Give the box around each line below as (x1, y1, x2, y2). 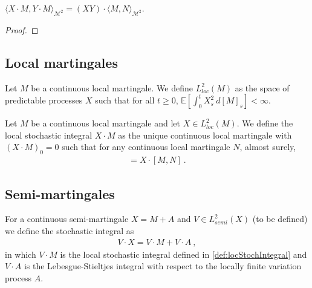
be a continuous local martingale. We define (31, 81, 193, 94)
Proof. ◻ (5, 23, 39, 36)
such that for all (95, 94, 155, 106)
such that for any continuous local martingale (62, 140, 230, 153)
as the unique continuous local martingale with (118, 128, 292, 141)
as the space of (235, 81, 290, 94)
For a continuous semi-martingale (5, 212, 129, 225)
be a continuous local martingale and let (31, 117, 181, 129)
